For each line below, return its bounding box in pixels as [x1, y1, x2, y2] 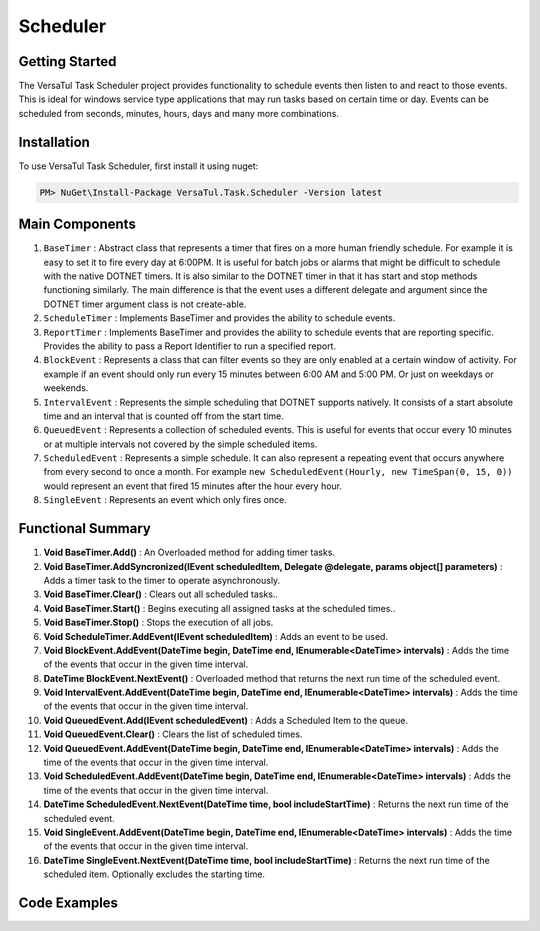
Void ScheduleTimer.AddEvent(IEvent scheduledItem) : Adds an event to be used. [43, 630, 389, 642]
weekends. [43, 382, 89, 394]
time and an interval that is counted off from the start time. [43, 410, 285, 422]
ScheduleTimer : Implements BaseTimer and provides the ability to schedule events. [43, 312, 396, 324]
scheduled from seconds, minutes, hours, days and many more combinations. [18, 107, 340, 119]
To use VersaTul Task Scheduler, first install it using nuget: [18, 160, 259, 172]
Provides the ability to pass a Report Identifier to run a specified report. [43, 340, 337, 352]
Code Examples [18, 894, 119, 911]
